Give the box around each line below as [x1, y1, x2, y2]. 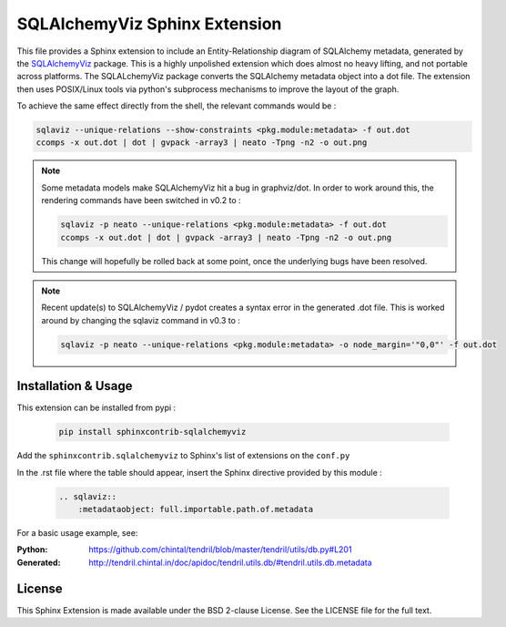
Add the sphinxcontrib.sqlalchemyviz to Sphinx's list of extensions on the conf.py [16, 450, 350, 461]
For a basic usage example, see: [16, 527, 138, 538]
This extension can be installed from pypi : [16, 402, 177, 414]
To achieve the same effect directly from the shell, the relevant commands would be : [16, 100, 337, 111]
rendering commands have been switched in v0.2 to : [41, 195, 241, 206]
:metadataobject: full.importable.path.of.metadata [77, 504, 314, 514]
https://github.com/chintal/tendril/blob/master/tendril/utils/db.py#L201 [88, 544, 352, 555]
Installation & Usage [16, 378, 133, 394]
